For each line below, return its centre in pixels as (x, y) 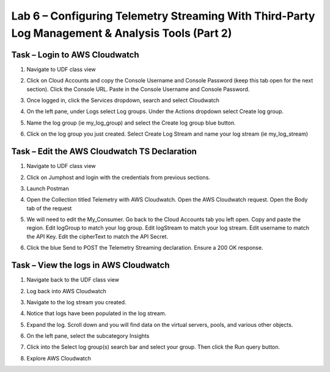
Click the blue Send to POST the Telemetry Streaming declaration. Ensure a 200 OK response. (145, 248)
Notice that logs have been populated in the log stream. (97, 313)
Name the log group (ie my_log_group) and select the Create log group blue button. (131, 123)
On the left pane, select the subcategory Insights (88, 336)
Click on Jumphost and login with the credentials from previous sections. (119, 177)
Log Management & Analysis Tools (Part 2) (122, 33)
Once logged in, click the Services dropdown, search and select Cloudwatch (123, 100)
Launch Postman (48, 188)
